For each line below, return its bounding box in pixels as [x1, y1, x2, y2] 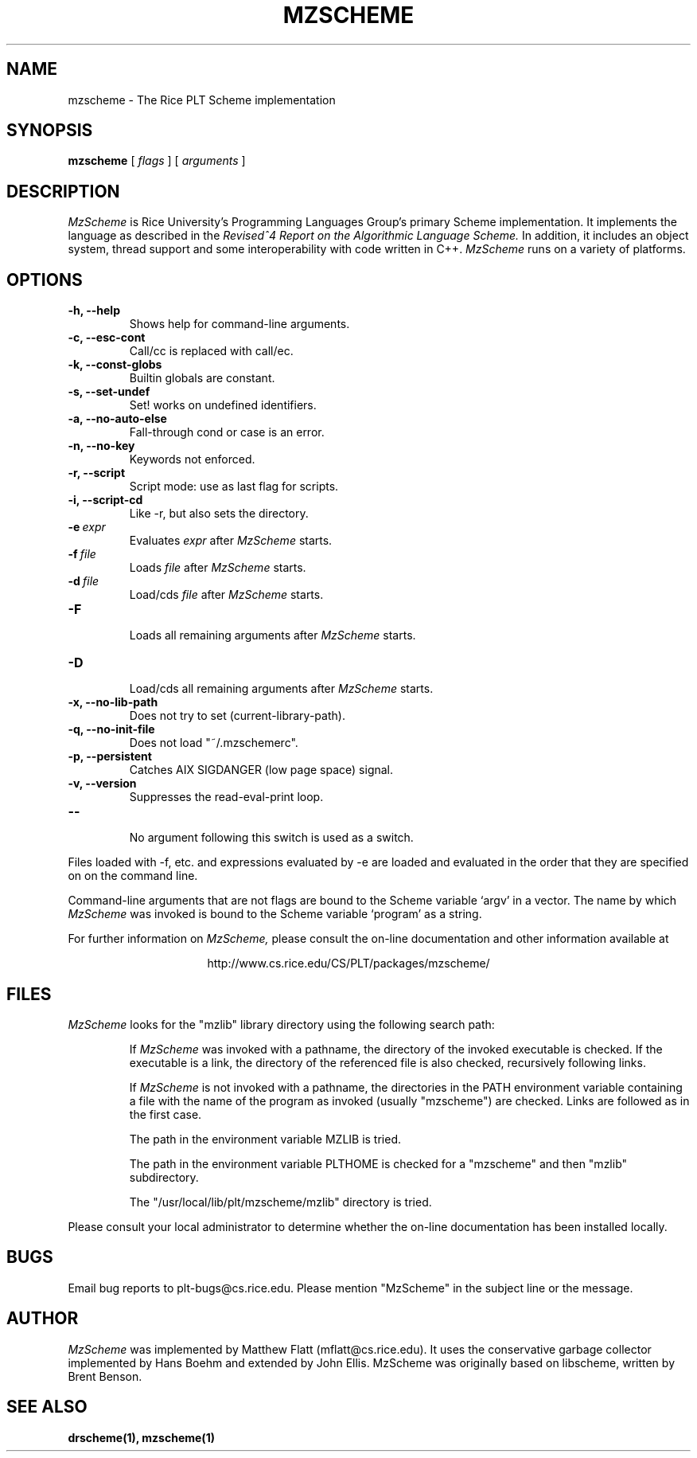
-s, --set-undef [68, 385, 150, 399]
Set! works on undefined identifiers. [129, 398, 317, 412]
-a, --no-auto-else [68, 412, 167, 426]
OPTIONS [6, 269, 83, 290]
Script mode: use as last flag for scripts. [129, 479, 339, 494]
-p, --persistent [68, 749, 152, 764]
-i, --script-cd [68, 493, 143, 507]
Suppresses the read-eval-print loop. [129, 790, 324, 804]
